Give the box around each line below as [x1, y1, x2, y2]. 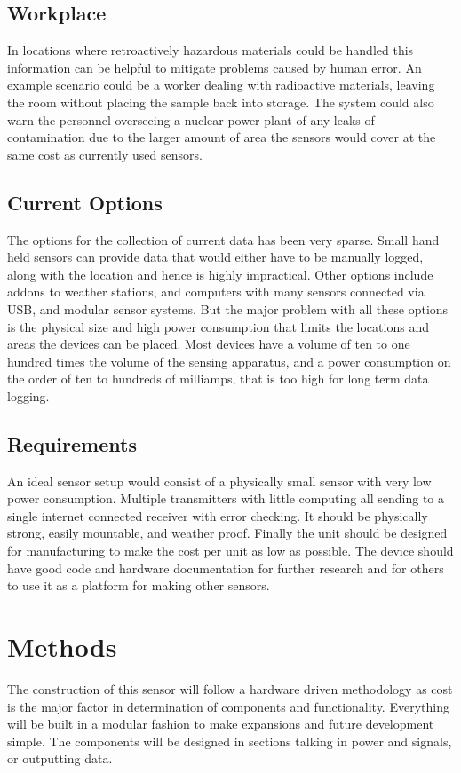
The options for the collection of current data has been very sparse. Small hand [7, 230, 440, 248]
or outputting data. [7, 749, 113, 768]
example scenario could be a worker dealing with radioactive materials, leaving [7, 75, 435, 94]
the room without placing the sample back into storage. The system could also [7, 92, 434, 111]
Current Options [7, 188, 163, 216]
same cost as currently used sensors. [7, 145, 203, 163]
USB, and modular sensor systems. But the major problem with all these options [7, 299, 449, 318]
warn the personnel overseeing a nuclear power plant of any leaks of [7, 110, 375, 129]
